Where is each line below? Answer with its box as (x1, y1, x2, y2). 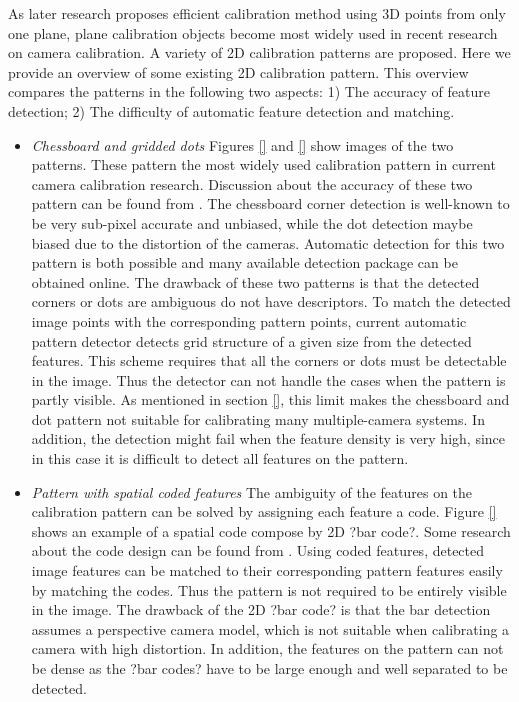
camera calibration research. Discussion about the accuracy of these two (31, 173, 473, 194)
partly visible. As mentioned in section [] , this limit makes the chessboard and (31, 389, 510, 410)
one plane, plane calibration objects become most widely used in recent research (8, 22, 498, 43)
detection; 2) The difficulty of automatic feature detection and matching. (8, 100, 455, 121)
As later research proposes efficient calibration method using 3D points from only (8, 3, 506, 23)
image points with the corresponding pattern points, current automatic (31, 310, 467, 331)
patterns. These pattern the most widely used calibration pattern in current (31, 154, 496, 175)
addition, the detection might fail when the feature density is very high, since (31, 428, 506, 449)
